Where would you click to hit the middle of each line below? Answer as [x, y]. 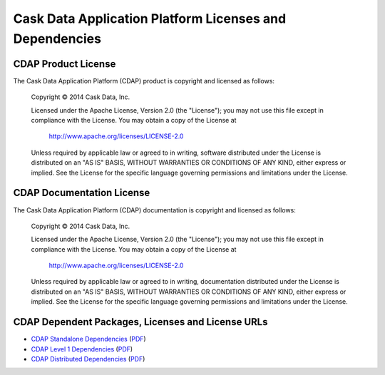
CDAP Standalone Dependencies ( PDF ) [88, 339]
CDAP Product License [65, 64]
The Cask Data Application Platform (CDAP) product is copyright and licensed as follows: [144, 81]
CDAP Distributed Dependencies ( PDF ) [88, 359]
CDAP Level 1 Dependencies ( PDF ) [82, 349]
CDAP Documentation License [82, 193]
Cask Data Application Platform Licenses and [150, 19]
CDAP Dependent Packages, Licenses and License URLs [140, 322]
